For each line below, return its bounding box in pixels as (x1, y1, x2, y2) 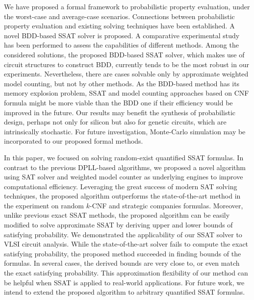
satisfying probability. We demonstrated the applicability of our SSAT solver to (4, 229, 242, 239)
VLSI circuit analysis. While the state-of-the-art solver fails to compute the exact (4, 239, 249, 249)
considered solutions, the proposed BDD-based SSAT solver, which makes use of (4, 49, 245, 59)
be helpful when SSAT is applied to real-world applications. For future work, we (4, 277, 245, 287)
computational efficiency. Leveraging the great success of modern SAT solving (4, 181, 237, 191)
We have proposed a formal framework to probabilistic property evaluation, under (4, 1, 250, 11)
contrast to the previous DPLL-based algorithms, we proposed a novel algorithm (4, 162, 246, 172)
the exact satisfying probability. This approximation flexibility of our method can (4, 268, 248, 278)
